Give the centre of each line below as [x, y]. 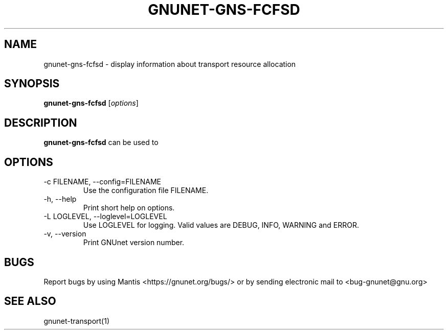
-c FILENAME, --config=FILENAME [102, 182]
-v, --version [65, 234]
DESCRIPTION [41, 123]
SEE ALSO [30, 301]
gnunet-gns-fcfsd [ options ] [91, 103]
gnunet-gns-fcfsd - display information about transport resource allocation [170, 64]
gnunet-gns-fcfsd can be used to [101, 142]
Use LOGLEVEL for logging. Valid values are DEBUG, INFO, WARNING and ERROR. [221, 225]
